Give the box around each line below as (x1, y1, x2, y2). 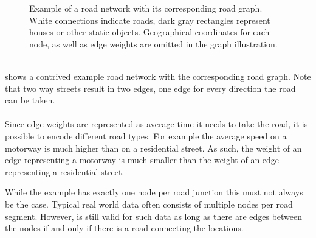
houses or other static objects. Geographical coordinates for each (29, 26, 270, 38)
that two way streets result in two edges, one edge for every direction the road (5, 82, 296, 94)
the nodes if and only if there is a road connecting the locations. (5, 222, 244, 234)
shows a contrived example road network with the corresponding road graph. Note (5, 69, 311, 82)
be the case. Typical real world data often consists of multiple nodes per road (5, 197, 293, 210)
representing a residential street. (5, 165, 125, 178)
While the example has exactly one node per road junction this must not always (5, 186, 303, 198)
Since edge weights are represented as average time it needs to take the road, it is (5, 117, 308, 130)
